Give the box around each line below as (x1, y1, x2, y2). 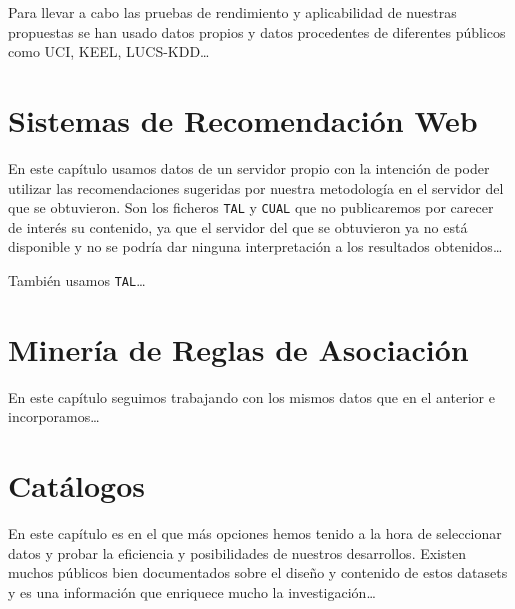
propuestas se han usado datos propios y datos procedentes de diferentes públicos (8, 21, 506, 42)
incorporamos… (8, 406, 100, 427)
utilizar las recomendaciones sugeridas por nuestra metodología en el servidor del (8, 177, 504, 198)
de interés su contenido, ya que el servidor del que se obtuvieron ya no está (8, 216, 468, 237)
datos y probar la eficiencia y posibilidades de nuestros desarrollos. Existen (8, 542, 466, 563)
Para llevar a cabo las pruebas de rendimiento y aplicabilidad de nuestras (8, 2, 457, 22)
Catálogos (8, 465, 146, 506)
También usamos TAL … (8, 269, 146, 290)
